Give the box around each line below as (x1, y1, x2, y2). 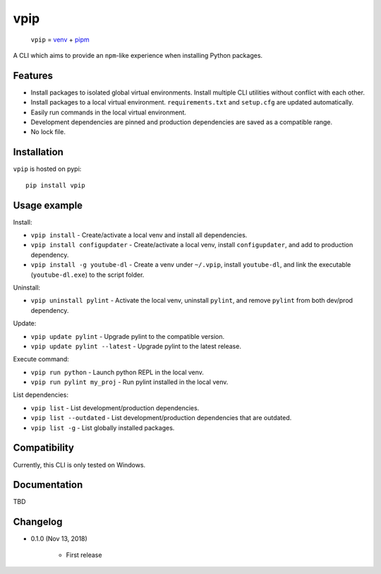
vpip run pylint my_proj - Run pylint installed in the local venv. (30, 378, 229, 386)
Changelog (13, 516, 63, 528)
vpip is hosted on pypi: (13, 165, 82, 173)
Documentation (13, 479, 83, 491)
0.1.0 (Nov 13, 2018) (30, 534, 87, 543)
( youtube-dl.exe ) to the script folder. (30, 270, 145, 279)
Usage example (13, 199, 83, 211)
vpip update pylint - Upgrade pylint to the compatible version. (30, 332, 225, 340)
